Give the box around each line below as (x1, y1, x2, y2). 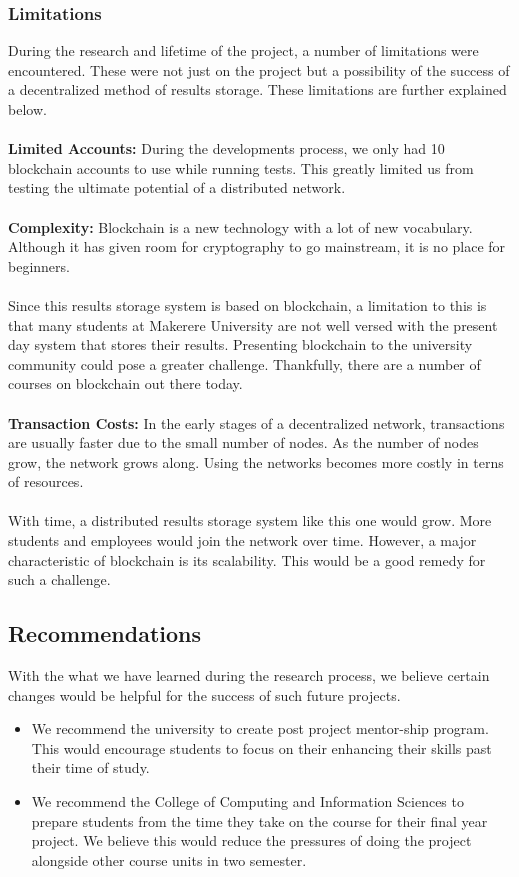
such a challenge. (8, 569, 111, 590)
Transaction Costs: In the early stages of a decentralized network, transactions (8, 412, 505, 433)
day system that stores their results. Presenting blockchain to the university (8, 334, 473, 355)
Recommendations (8, 618, 201, 649)
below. (8, 99, 47, 119)
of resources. (8, 471, 84, 492)
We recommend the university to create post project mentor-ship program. (31, 718, 489, 739)
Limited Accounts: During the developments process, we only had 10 (8, 138, 445, 159)
